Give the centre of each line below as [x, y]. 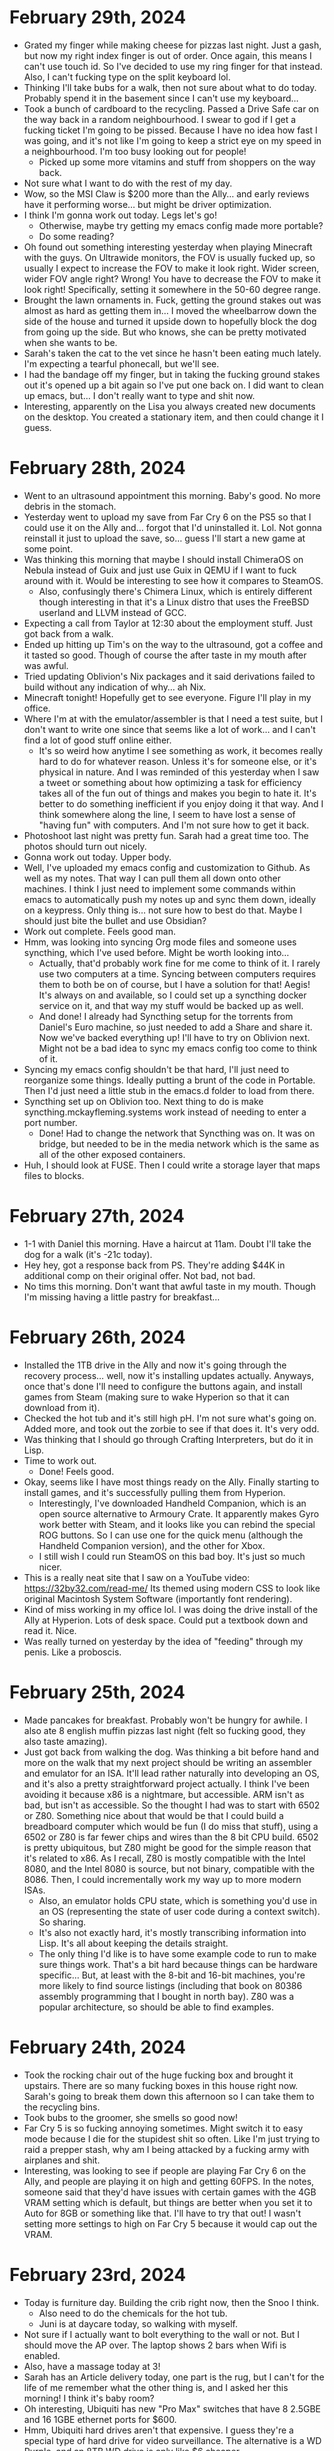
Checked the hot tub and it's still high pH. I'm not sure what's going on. [170, 1418]
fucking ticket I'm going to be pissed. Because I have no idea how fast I [170, 130]
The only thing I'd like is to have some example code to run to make [177, 1953]
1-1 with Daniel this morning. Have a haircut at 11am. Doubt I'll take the [167, 1243]
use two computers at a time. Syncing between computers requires [177, 973]
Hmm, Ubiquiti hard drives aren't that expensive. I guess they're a [158, 2430]
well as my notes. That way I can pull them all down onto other [152, 878]
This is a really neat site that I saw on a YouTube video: [137, 1577]
